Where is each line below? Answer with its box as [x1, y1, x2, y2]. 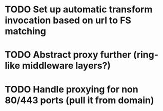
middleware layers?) [22, 60, 111, 71]
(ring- [133, 49, 159, 61]
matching [5, 26, 47, 37]
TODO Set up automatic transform [5, 4, 153, 15]
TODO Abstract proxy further [5, 49, 131, 61]
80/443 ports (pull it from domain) [5, 94, 154, 106]
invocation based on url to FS [5, 14, 132, 26]
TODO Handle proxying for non [5, 83, 139, 95]
